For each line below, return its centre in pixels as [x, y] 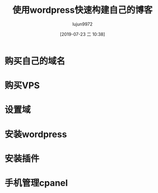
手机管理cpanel [36, 183]
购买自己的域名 [35, 61]
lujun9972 [82, 24]
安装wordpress [36, 134]
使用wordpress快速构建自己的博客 [82, 10]
